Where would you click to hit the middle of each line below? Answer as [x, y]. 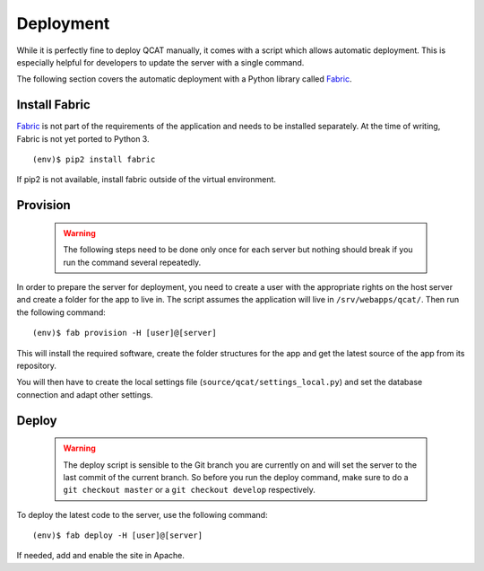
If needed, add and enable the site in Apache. [101, 556]
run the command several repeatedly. [132, 262]
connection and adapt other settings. [85, 394]
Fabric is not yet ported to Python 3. [83, 138]
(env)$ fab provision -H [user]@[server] [125, 333]
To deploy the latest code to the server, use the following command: [142, 514]
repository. [37, 365]
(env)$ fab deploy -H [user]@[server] [118, 536]
